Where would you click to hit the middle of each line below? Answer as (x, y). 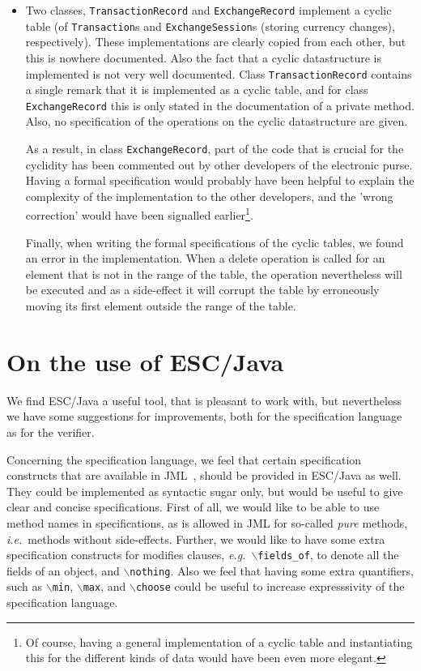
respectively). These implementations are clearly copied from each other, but (216, 42)
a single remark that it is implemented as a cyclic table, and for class (197, 90)
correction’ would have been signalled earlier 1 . (139, 214)
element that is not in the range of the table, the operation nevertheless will (214, 274)
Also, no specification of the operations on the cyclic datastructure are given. (217, 121)
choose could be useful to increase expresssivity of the (270, 586)
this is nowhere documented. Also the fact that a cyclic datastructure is (203, 57)
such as (25, 586)
